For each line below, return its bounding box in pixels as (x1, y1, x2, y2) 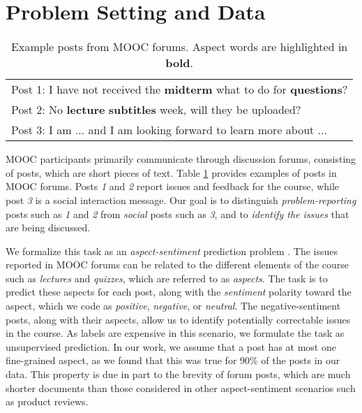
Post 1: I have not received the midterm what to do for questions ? (11, 81, 348, 98)
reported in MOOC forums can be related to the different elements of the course (6, 257, 349, 272)
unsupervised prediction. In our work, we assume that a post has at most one (6, 339, 336, 354)
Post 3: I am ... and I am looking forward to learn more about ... (11, 122, 327, 138)
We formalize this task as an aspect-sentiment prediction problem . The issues (6, 243, 338, 258)
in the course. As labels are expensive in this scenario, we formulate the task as (6, 326, 345, 340)
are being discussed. (6, 220, 91, 235)
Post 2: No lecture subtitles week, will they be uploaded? (11, 101, 301, 118)
